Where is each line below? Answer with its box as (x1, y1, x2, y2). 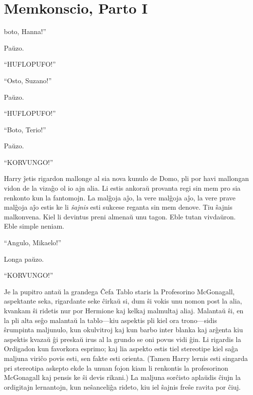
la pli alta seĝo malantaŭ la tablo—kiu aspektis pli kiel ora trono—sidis (4, 315, 217, 325)
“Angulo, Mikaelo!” (4, 237, 61, 248)
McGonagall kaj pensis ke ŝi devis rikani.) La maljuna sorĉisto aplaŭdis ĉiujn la (4, 372, 241, 382)
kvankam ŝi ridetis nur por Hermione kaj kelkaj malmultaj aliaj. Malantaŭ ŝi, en (4, 305, 244, 315)
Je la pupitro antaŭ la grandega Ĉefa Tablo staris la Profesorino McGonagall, (4, 286, 235, 296)
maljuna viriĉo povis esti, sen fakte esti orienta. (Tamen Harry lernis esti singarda (4, 353, 248, 363)
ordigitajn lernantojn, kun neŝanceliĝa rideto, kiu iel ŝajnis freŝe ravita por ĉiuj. (4, 381, 241, 392)
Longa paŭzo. (4, 253, 44, 264)
